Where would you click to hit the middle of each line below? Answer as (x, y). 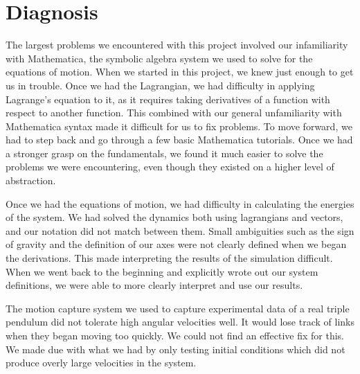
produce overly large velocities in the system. (101, 363)
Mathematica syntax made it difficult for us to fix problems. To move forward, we (179, 126)
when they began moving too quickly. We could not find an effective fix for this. (175, 335)
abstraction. (31, 180)
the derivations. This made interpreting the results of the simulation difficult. (169, 258)
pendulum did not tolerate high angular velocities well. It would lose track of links (180, 322)
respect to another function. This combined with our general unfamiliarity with (174, 113)
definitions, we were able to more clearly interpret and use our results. (154, 285)
